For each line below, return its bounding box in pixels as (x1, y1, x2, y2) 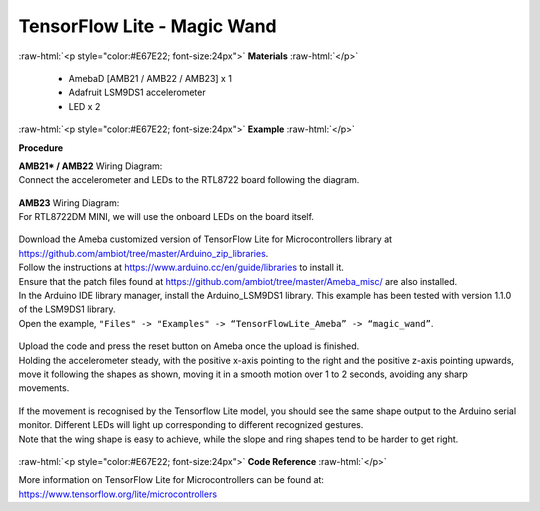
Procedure (18, 141, 64, 154)
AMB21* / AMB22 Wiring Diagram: (18, 160, 163, 172)
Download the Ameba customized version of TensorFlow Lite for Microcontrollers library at (18, 233, 393, 245)
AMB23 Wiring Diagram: (18, 196, 120, 209)
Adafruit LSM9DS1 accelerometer (68, 86, 206, 99)
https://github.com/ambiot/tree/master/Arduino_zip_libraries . (18, 247, 269, 259)
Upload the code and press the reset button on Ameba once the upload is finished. (18, 340, 360, 352)
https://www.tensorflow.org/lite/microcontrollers (18, 488, 218, 500)
